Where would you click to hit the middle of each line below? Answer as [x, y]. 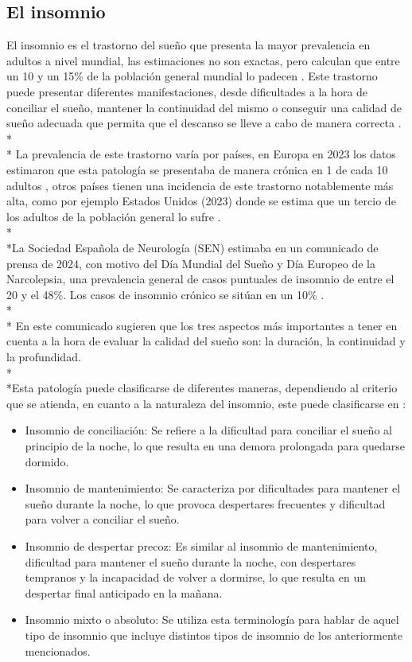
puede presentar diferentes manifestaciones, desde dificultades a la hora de [187, 91]
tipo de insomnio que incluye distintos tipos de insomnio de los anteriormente [214, 635]
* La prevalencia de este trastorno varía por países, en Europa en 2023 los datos [201, 154]
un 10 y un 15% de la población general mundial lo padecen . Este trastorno [192, 76]
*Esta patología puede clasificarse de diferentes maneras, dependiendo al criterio [202, 388]
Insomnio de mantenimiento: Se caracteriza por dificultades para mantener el [213, 488]
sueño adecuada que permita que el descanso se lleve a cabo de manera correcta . [204, 123]
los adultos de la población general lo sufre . [114, 216]
